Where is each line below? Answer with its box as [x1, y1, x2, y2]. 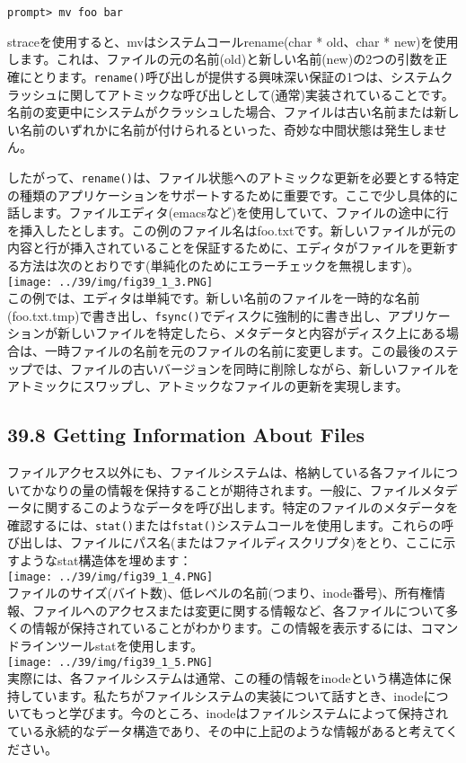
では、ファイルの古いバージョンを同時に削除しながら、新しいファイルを [31, 359, 460, 377]
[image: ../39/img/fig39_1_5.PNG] [7, 655, 214, 669]
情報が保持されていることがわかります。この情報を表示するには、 [31, 618, 421, 637]
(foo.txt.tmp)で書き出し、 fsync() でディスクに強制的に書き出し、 [7, 306, 388, 324]
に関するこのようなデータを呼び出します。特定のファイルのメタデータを [31, 498, 459, 517]
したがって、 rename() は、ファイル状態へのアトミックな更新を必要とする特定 [7, 167, 460, 186]
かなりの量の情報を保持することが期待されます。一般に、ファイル [31, 480, 420, 499]
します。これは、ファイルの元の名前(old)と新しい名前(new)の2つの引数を [7, 49, 435, 68]
